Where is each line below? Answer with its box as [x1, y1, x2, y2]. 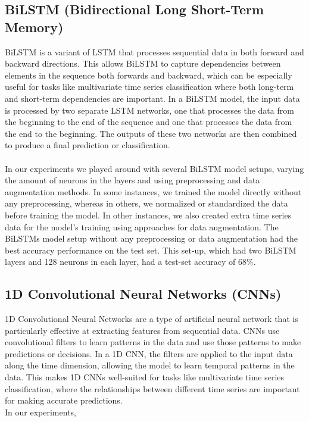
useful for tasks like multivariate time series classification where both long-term [5, 80, 294, 93]
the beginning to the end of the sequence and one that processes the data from [5, 115, 292, 128]
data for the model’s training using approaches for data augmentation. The [5, 220, 279, 233]
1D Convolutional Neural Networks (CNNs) [5, 285, 282, 303]
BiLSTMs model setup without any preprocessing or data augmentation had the [5, 232, 298, 245]
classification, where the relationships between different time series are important [5, 382, 300, 395]
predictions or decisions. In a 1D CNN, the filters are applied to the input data [5, 347, 293, 360]
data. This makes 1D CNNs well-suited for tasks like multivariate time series [5, 371, 285, 383]
